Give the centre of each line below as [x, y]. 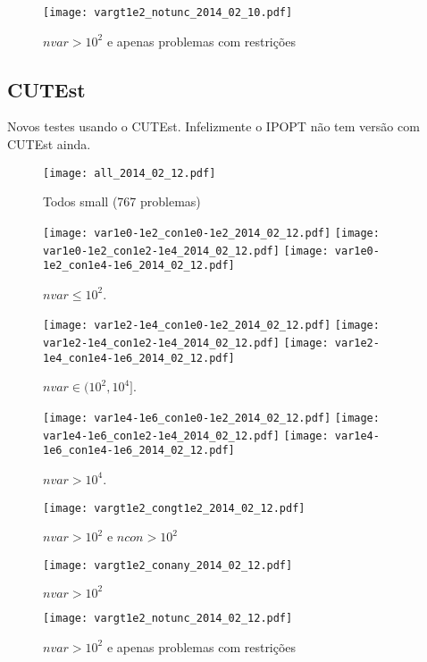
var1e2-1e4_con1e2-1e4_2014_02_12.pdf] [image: [186, 344]
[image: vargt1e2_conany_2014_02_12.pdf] [168, 565]
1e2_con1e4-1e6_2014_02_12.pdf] [139, 266]
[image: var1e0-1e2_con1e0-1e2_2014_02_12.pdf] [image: [211, 233]
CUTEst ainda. [49, 144]
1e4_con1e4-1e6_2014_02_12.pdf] [139, 358]
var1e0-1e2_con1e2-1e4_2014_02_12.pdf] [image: [186, 251]
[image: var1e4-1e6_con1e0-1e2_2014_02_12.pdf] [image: [211, 419]
